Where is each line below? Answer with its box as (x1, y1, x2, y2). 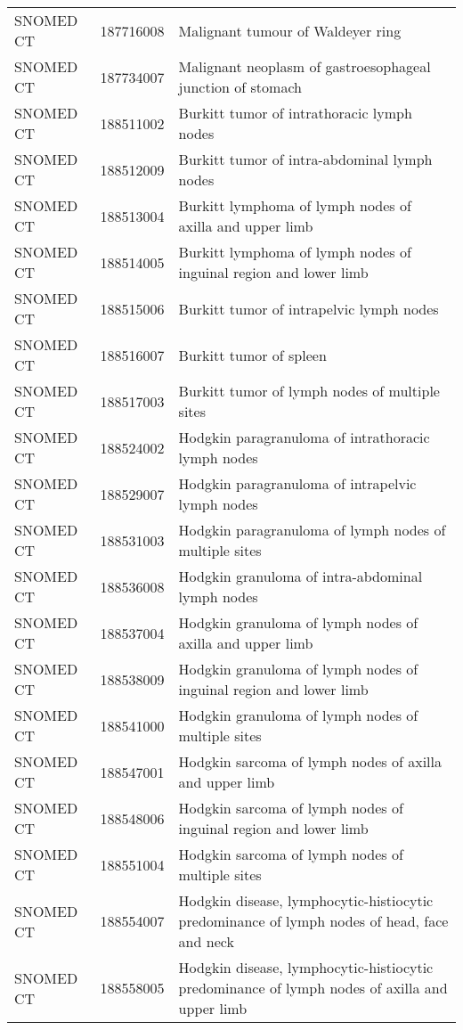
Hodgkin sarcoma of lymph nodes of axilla (178, 751, 442, 772)
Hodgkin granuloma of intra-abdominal (178, 566, 423, 586)
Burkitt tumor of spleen (178, 344, 327, 365)
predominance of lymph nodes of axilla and (178, 977, 448, 998)
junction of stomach (178, 77, 302, 97)
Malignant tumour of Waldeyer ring (178, 20, 402, 41)
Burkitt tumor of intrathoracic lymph (178, 102, 412, 123)
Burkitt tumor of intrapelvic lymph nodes (178, 298, 439, 319)
